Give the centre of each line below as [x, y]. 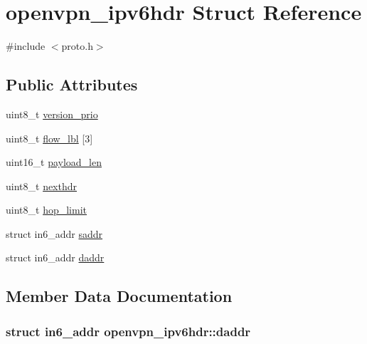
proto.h [77, 46]
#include [26, 46]
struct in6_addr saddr [54, 233]
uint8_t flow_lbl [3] [49, 138]
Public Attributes [72, 84]
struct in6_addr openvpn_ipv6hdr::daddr [128, 331]
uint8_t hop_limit [46, 210]
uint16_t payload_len [54, 162]
